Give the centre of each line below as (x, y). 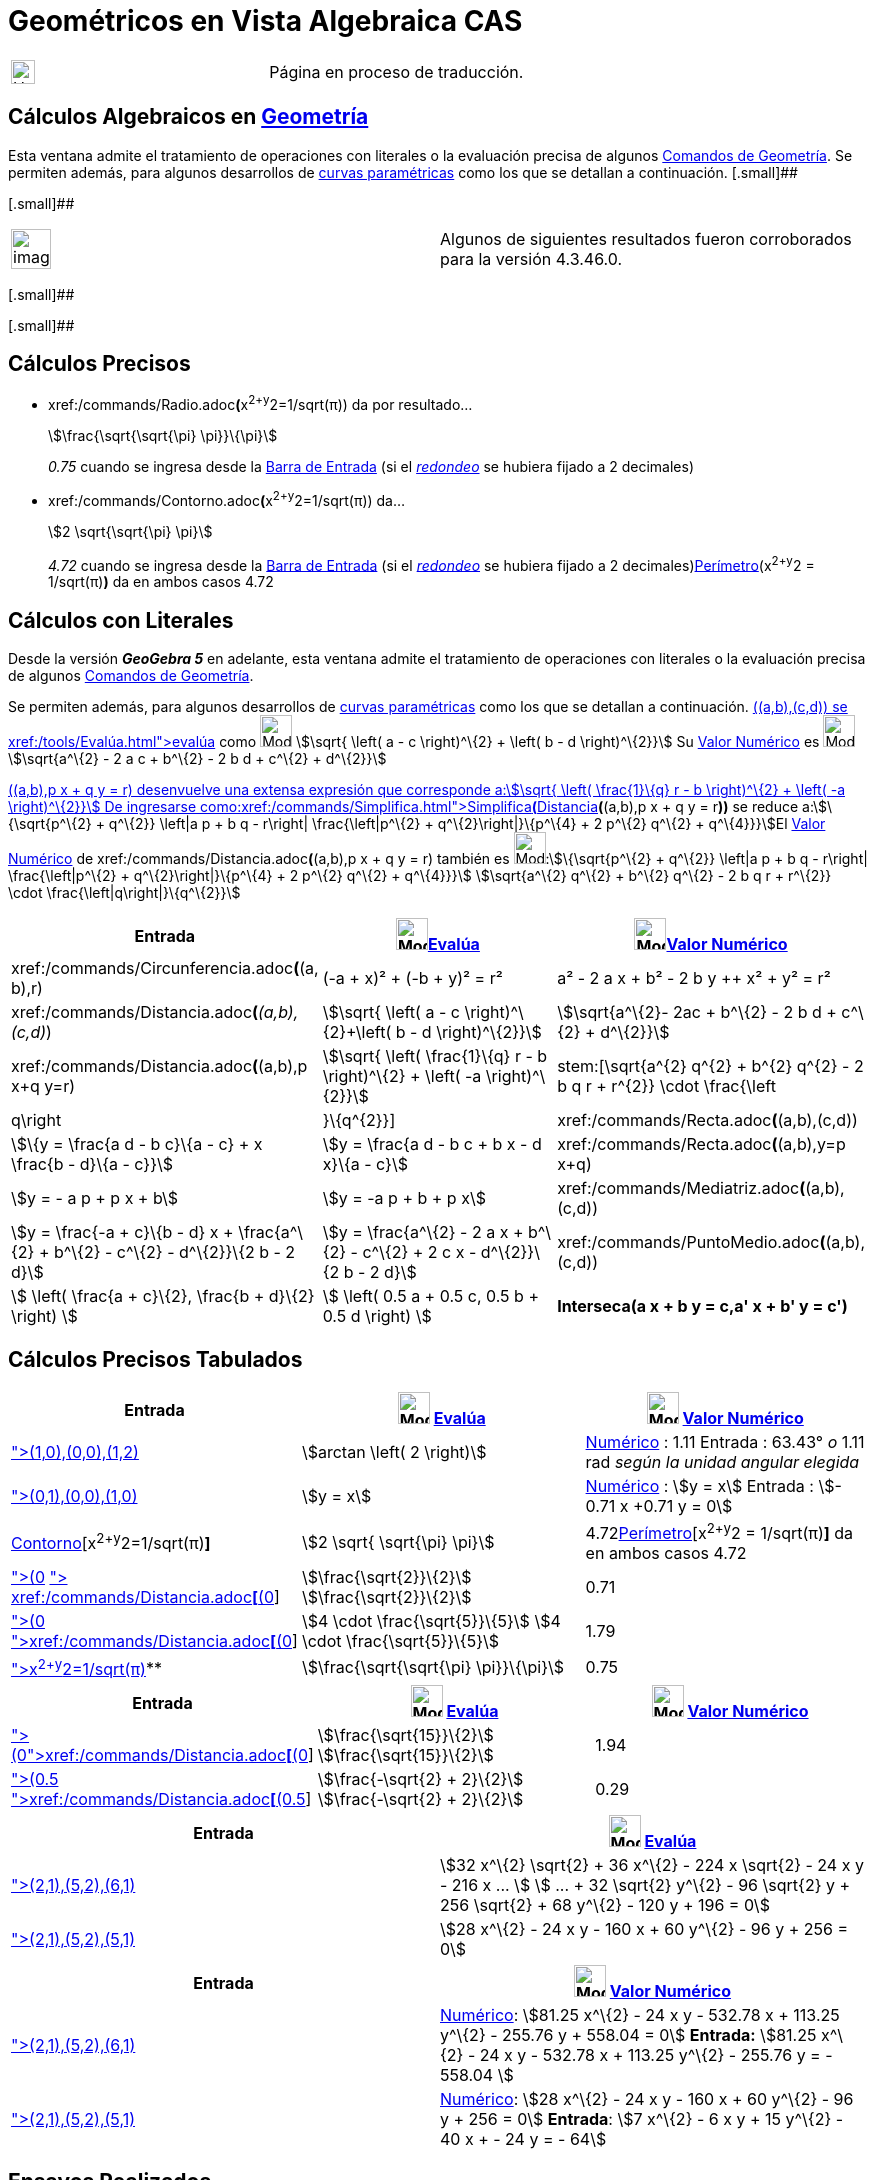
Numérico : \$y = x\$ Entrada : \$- (713, 1486)
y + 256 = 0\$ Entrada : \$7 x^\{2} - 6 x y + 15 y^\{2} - (642, 2118)
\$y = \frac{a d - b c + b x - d (432, 1144)
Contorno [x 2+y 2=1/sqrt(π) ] (111, 1542)
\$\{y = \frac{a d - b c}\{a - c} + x (137, 1144)
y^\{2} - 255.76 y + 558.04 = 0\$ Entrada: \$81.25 (628, 2034)
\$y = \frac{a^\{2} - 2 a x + (423, 1232)
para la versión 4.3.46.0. (531, 258)
